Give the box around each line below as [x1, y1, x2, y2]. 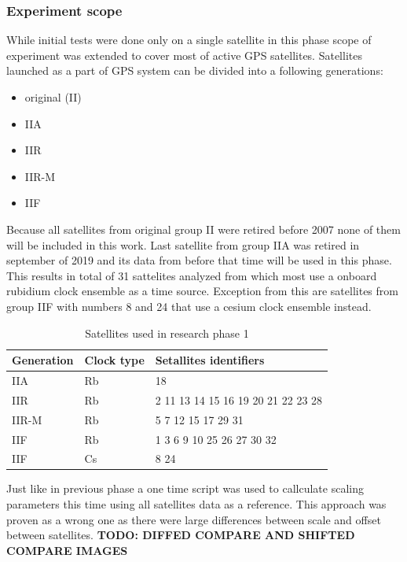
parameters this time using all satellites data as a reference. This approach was [6, 496, 387, 512]
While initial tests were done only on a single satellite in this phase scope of [6, 31, 372, 48]
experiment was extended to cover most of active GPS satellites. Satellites [6, 46, 362, 63]
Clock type [84, 352, 145, 368]
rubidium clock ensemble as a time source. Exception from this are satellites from [6, 283, 398, 299]
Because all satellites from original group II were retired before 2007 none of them [6, 220, 401, 237]
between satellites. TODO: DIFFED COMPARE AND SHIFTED [6, 527, 355, 543]
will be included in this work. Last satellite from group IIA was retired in [6, 236, 360, 253]
